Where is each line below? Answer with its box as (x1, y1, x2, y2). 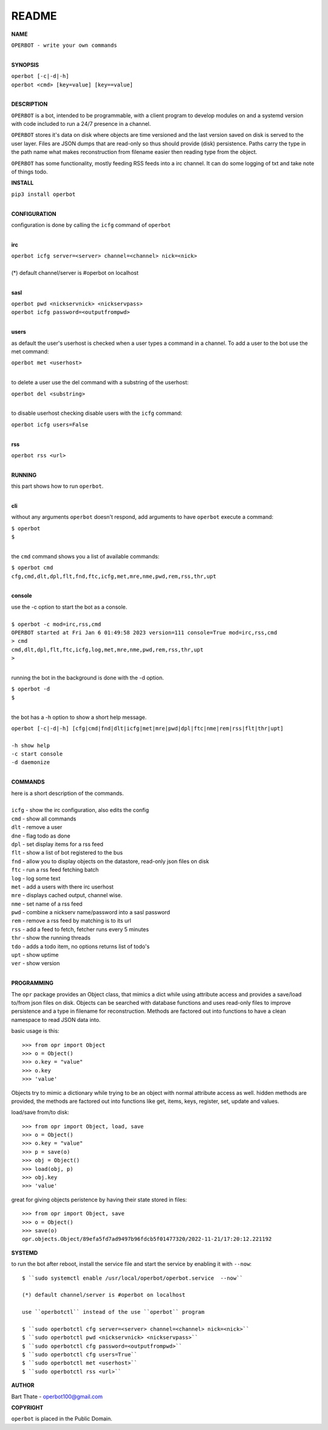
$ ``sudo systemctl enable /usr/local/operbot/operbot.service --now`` (22, 1274, 243, 1282)
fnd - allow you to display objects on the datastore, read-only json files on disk (11, 858, 210, 865)
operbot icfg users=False (11, 421, 89, 428)
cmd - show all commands (11, 815, 77, 822)
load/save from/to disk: (11, 1109, 69, 1116)
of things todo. (11, 168, 48, 176)
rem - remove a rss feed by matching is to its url (11, 917, 132, 925)
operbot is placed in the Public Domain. (11, 1415, 112, 1423)
